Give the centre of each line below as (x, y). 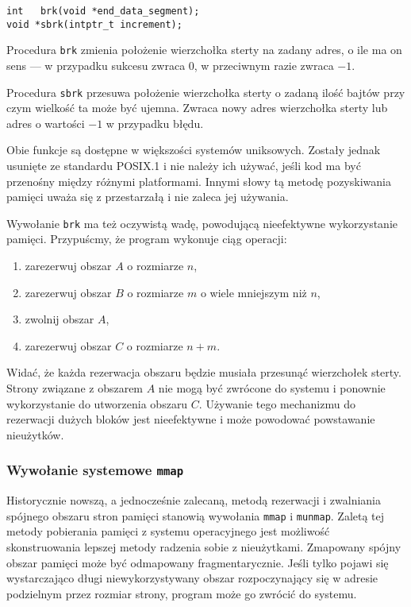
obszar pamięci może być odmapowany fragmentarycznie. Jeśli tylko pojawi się (198, 562)
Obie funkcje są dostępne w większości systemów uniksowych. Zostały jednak (194, 150)
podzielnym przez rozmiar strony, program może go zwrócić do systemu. (182, 593)
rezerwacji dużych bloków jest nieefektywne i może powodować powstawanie (191, 419)
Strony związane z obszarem (75, 388)
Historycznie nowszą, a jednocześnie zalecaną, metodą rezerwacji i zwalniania (194, 500)
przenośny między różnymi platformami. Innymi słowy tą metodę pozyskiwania (199, 181)
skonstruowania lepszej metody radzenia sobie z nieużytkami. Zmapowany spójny (204, 547)
